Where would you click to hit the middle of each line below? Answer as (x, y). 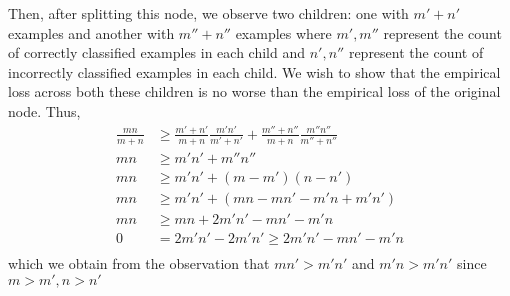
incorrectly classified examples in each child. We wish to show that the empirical (254, 71)
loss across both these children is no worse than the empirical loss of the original (254, 91)
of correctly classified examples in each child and (157, 52)
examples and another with (91, 32)
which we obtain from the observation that (139, 263)
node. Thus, (44, 110)
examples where (283, 32)
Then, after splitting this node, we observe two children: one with (208, 13)
